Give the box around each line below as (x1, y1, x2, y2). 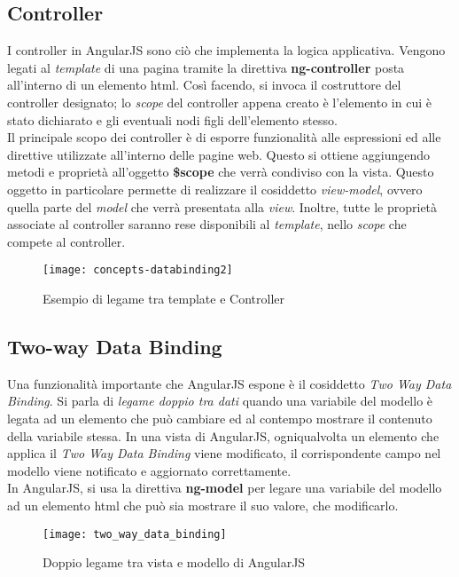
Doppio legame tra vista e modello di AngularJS (43, 553, 306, 572)
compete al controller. (7, 232, 126, 250)
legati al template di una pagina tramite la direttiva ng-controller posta (7, 58, 405, 76)
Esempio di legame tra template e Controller (43, 288, 284, 307)
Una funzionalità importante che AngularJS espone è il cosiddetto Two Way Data (7, 374, 452, 392)
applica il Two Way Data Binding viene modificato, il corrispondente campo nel (7, 444, 441, 462)
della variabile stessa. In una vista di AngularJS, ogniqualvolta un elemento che (7, 426, 440, 445)
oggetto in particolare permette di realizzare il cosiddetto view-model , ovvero (7, 179, 423, 198)
